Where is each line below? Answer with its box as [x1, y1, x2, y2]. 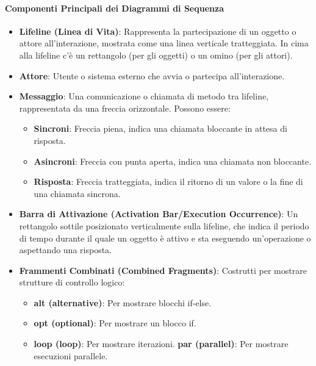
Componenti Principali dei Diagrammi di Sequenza [5, 1, 224, 14]
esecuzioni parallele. [34, 349, 108, 362]
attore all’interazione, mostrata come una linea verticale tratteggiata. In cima [19, 37, 309, 49]
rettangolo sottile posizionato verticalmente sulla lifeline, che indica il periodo [19, 219, 309, 232]
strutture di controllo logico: [19, 276, 125, 289]
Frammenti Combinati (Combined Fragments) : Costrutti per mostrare [19, 264, 307, 276]
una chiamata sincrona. [34, 187, 121, 199]
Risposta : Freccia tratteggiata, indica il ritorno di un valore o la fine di [34, 175, 303, 188]
